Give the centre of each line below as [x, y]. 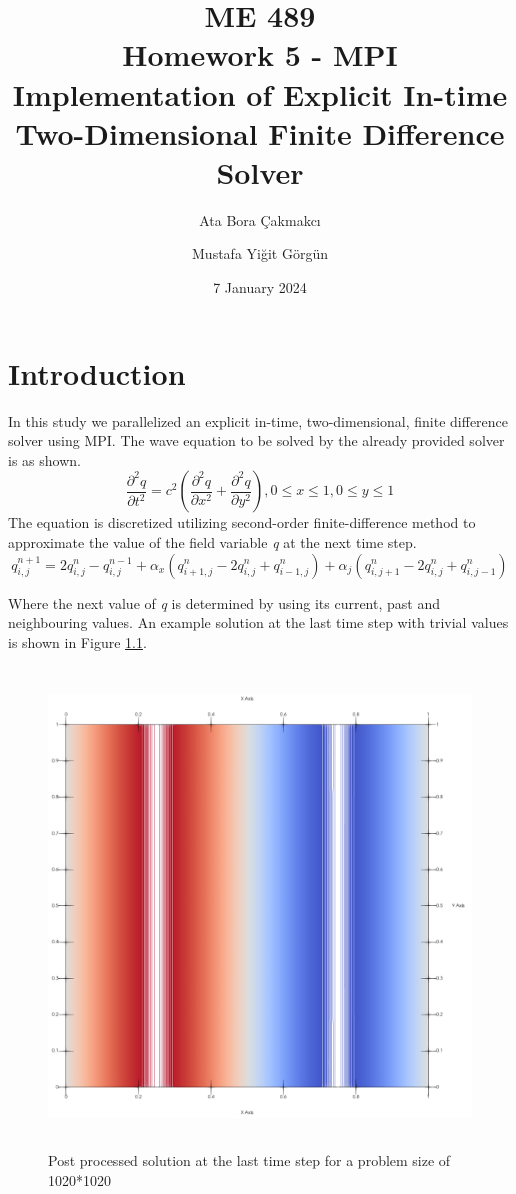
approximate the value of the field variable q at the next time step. [212, 541]
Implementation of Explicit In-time [260, 93]
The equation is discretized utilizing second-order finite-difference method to [242, 522]
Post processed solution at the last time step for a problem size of [249, 1159]
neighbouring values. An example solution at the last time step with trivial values [258, 622]
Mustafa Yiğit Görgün [260, 253]
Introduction [97, 372]
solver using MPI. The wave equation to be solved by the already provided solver [256, 440]
